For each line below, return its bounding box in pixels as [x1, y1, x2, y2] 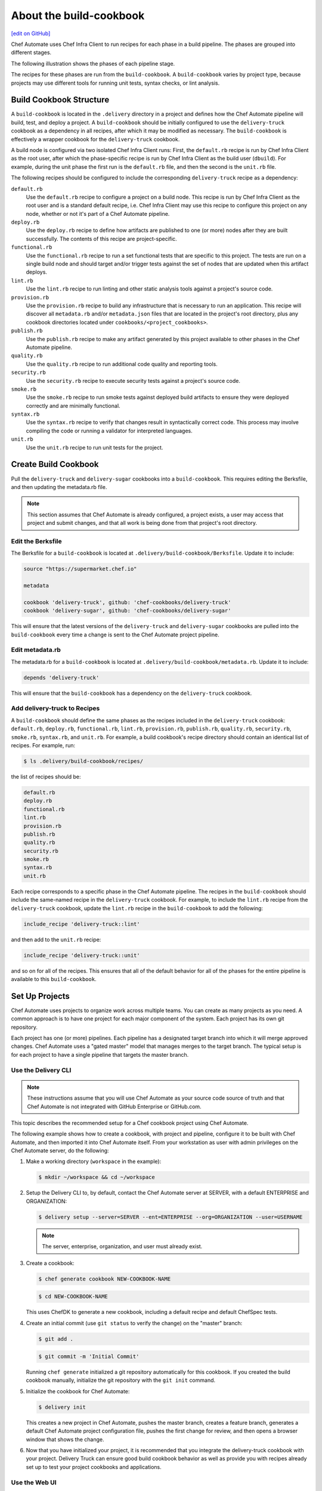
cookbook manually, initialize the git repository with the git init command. [26, 1376, 216, 1384]
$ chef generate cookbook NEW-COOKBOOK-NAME [38, 1275, 171, 1282]
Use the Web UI [11, 1478, 57, 1486]
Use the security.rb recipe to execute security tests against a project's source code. [26, 377, 241, 384]
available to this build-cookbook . [11, 975, 97, 982]
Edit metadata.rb [11, 646, 61, 654]
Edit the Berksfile [11, 537, 62, 545]
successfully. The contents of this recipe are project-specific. [26, 235, 177, 242]
